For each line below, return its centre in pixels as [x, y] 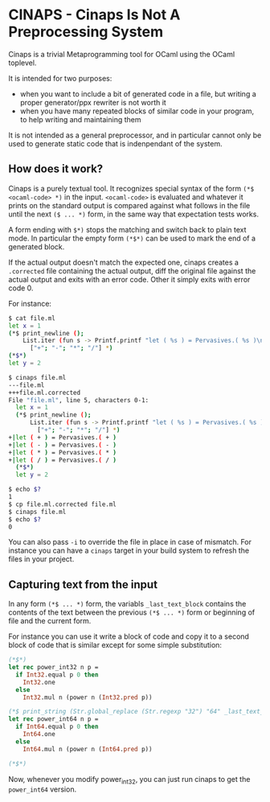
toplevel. [22, 63]
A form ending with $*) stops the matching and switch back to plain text [127, 229]
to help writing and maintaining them [81, 119]
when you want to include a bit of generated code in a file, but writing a [138, 93]
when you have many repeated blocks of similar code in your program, [137, 111]
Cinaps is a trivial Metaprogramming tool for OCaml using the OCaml [122, 54]
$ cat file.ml [32, 318]
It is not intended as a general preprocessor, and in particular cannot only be [135, 135]
